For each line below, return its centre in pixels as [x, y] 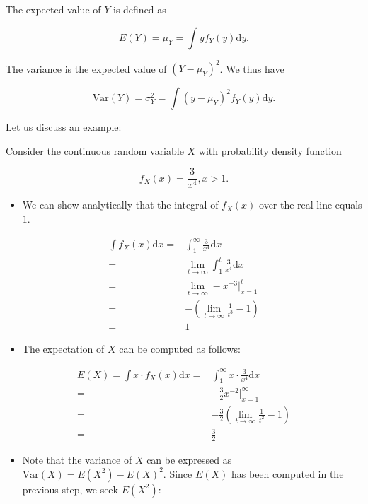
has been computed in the [288, 473]
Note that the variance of [77, 460]
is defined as [140, 9]
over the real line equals [311, 205]
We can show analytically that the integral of [120, 205]
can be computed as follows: [180, 349]
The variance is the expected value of [86, 68]
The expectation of [63, 349]
